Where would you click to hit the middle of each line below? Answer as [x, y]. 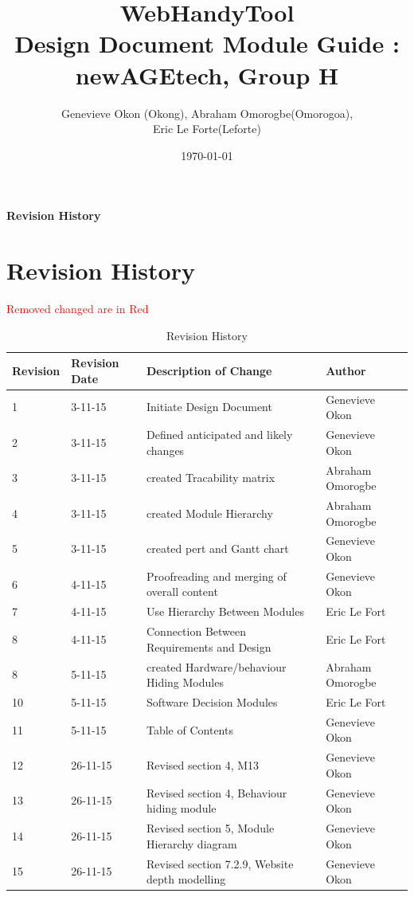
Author [346, 370]
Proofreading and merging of [217, 576]
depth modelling [186, 879]
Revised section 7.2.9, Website [220, 863]
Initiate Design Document [209, 407]
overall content [182, 591]
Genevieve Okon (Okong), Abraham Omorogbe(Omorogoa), [207, 113]
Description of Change [209, 370]
